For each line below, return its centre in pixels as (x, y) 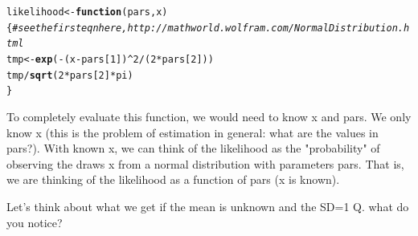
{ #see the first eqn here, (67, 28)
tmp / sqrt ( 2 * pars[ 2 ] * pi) (70, 75)
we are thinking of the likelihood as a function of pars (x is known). (173, 179)
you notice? (35, 222)
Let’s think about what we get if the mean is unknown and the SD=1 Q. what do (208, 206)
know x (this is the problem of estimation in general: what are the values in (193, 132)
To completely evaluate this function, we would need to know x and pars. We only (209, 116)
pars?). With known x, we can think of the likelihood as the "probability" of (193, 148)
